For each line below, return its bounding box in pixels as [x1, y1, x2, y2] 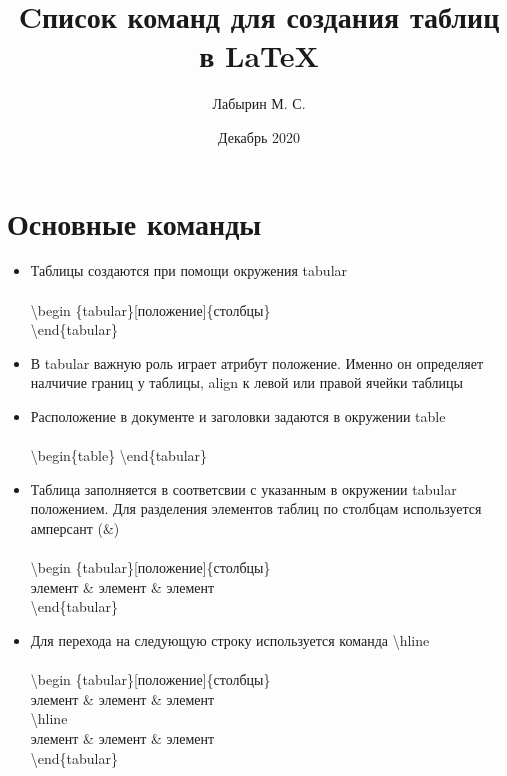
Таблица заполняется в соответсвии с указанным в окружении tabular [30, 478, 457, 499]
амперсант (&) [30, 517, 120, 538]
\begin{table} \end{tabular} [30, 445, 208, 466]
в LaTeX [199, 35, 319, 76]
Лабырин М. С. [212, 93, 306, 114]
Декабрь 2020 [218, 126, 300, 147]
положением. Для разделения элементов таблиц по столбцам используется [30, 498, 482, 519]
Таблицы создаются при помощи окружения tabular [30, 260, 348, 281]
